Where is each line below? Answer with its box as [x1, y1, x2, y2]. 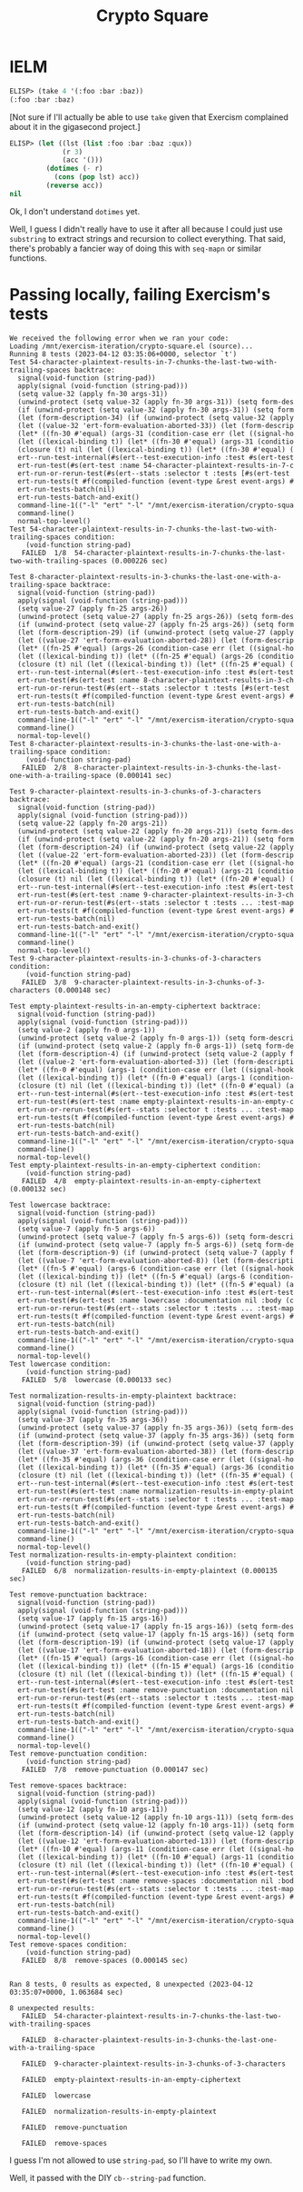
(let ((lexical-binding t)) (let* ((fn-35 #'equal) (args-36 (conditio [17, 1462, 295, 1472]
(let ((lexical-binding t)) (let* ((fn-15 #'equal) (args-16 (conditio [17, 1661, 295, 1670]
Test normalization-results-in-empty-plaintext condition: [9, 1550, 238, 1559]
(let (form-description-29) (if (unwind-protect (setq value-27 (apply [17, 628, 295, 637]
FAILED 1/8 [21, 548, 67, 557]
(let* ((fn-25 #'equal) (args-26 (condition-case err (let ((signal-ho [17, 643, 295, 653]
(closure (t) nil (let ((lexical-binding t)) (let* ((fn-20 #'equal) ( [17, 874, 295, 883]
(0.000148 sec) [54, 985, 112, 995]
